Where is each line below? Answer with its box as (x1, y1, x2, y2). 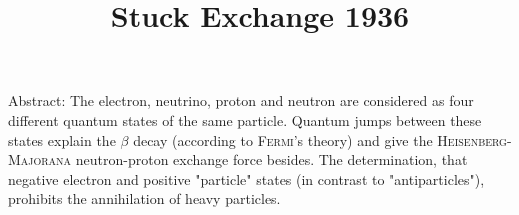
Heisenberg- (437, 129, 512, 150)
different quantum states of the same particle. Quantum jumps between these (8, 109, 482, 130)
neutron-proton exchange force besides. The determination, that (75, 149, 468, 170)
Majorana (8, 149, 72, 170)
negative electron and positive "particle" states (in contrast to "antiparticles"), (8, 168, 485, 189)
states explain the (8, 129, 116, 150)
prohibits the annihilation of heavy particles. (8, 188, 281, 209)
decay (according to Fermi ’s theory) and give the (133, 129, 433, 150)
